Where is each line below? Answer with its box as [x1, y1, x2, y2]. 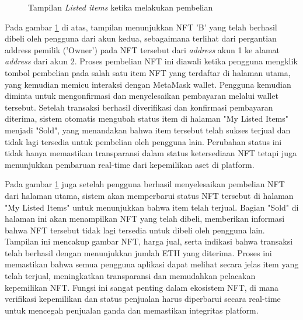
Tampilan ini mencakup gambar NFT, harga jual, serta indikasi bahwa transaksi [5, 235, 293, 247]
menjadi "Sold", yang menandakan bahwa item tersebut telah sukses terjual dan [5, 123, 291, 136]
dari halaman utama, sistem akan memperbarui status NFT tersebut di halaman [5, 189, 294, 201]
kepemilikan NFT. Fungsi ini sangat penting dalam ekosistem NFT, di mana [5, 281, 279, 293]
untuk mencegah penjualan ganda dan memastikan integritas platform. [5, 304, 259, 316]
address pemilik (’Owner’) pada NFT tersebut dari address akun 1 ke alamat [5, 43, 280, 56]
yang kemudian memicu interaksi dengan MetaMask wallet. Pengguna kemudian [5, 78, 291, 90]
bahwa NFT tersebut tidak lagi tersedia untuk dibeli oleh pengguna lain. [5, 223, 265, 236]
